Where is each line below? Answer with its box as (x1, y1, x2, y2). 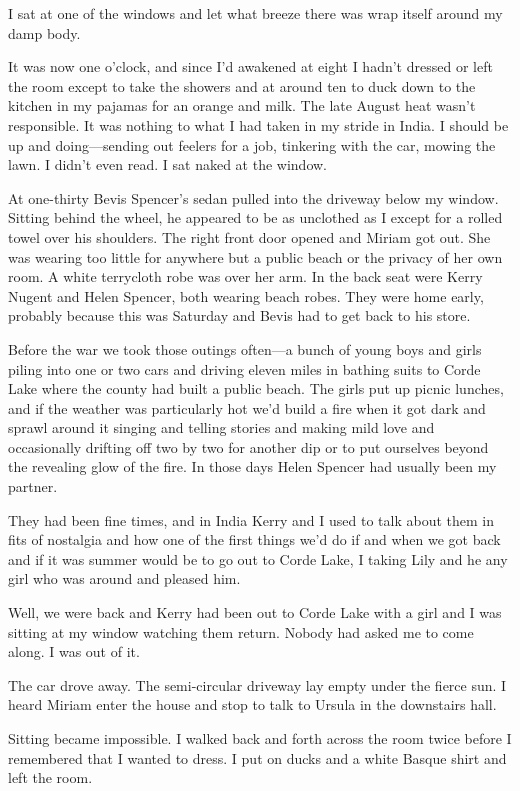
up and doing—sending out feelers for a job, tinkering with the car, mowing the (8, 134, 496, 155)
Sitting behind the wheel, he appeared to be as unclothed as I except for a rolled (8, 207, 503, 228)
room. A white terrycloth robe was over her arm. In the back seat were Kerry (8, 266, 483, 287)
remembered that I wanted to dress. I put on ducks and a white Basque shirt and (8, 747, 507, 768)
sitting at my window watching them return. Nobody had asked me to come (8, 621, 474, 642)
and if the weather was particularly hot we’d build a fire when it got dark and (8, 397, 486, 418)
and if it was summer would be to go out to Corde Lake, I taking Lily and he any (8, 548, 508, 569)
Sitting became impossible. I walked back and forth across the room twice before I (8, 728, 512, 748)
